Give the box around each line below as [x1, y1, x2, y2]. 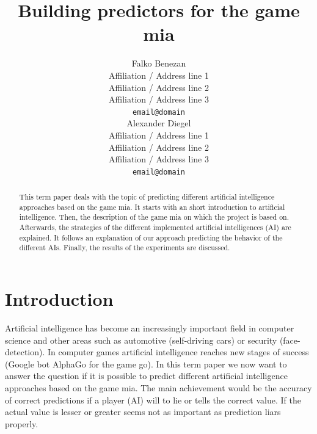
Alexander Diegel [126, 117, 191, 129]
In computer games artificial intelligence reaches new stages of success [47, 345, 309, 358]
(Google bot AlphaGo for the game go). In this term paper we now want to [5, 357, 287, 370]
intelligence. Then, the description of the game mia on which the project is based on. [19, 212, 289, 222]
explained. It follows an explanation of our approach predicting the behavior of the [19, 232, 283, 242]
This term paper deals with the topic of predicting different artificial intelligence [19, 192, 275, 202]
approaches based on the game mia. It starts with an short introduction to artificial [19, 201, 285, 212]
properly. [5, 417, 38, 430]
